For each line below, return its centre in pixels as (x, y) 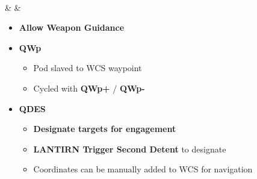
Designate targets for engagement (105, 129)
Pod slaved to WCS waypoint (88, 68)
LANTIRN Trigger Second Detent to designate (130, 149)
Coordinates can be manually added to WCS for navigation (143, 169)
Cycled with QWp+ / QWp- (89, 88)
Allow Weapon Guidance (72, 27)
